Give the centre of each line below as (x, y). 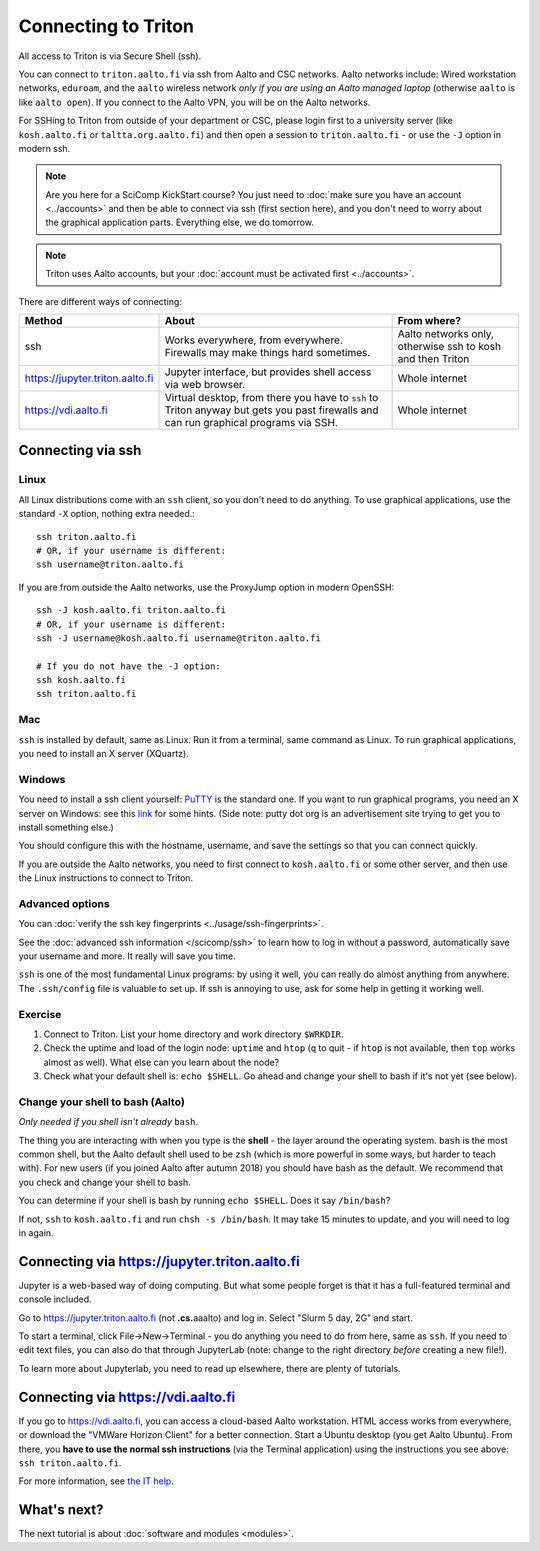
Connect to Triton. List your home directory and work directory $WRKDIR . (193, 1034)
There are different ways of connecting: (100, 301)
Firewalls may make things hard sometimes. (267, 353)
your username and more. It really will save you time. (127, 956)
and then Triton (433, 359)
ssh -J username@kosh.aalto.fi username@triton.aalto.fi (179, 638)
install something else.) (66, 827)
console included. (55, 1299)
